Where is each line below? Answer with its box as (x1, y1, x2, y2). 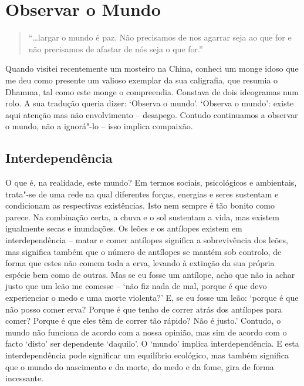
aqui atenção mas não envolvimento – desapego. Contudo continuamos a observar (5, 108, 298, 120)
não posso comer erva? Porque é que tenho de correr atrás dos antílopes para (5, 303, 282, 315)
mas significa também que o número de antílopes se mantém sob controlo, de (5, 245, 282, 257)
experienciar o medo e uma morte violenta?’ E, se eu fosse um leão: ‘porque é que (5, 291, 299, 304)
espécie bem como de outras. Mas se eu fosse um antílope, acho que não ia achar (5, 268, 295, 280)
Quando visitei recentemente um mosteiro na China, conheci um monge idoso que (5, 62, 299, 75)
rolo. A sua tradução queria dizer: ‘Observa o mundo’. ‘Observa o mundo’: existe (5, 97, 294, 109)
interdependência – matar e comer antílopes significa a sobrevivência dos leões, (5, 234, 288, 246)
